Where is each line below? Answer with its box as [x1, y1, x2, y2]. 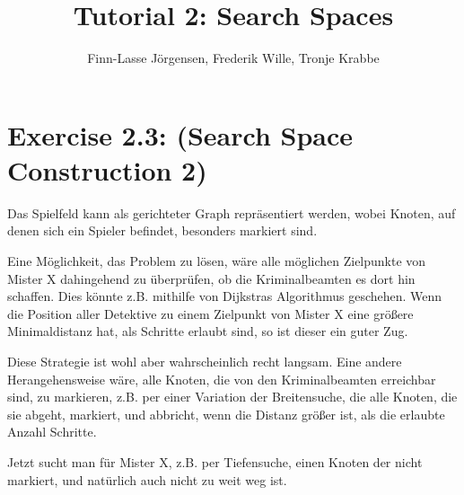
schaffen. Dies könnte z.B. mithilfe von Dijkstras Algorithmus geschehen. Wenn [7, 287, 442, 305]
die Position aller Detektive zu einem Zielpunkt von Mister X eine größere [7, 304, 414, 323]
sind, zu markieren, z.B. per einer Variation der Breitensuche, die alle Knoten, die [7, 387, 458, 406]
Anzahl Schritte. [7, 422, 97, 441]
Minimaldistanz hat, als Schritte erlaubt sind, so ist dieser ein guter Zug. [7, 322, 408, 340]
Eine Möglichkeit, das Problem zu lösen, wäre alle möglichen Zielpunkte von [7, 252, 426, 270]
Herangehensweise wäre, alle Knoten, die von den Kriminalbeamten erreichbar [7, 369, 436, 388]
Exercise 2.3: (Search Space [7, 116, 354, 153]
